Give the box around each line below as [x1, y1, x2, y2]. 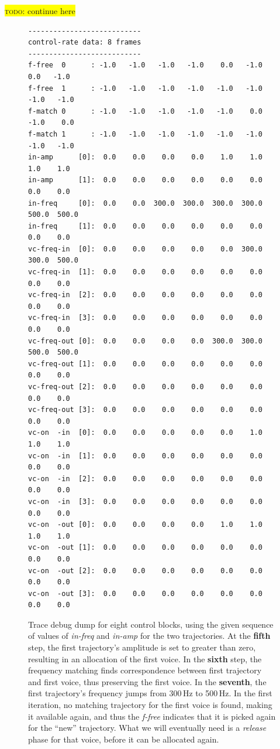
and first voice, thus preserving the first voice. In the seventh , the [28, 675, 267, 687]
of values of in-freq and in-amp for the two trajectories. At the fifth [28, 629, 271, 642]
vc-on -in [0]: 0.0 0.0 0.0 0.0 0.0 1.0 [28, 428, 262, 437]
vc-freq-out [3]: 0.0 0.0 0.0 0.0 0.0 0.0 [28, 406, 262, 414]
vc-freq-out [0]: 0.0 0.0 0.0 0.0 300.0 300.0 [28, 336, 262, 345]
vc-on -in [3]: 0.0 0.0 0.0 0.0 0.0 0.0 [28, 497, 262, 506]
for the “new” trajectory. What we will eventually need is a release [28, 721, 267, 734]
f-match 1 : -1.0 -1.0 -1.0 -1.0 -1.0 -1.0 [28, 130, 262, 138]
